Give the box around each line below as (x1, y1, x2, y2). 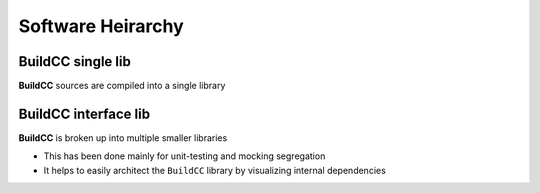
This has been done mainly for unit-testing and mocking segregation (43, 150, 326, 162)
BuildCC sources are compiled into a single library (18, 80, 226, 92)
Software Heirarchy (18, 15, 184, 37)
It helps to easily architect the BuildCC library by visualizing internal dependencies (43, 164, 387, 176)
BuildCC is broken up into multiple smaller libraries (18, 131, 228, 144)
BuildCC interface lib (18, 105, 150, 122)
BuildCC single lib (18, 53, 132, 70)
